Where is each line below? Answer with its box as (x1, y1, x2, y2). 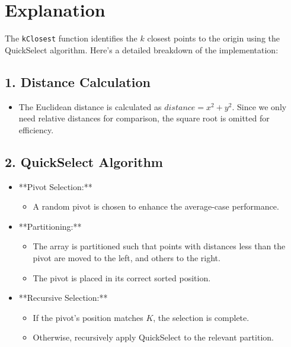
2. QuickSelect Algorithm (5, 152, 163, 171)
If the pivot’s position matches (33, 311, 143, 323)
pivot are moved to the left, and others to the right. (33, 251, 220, 264)
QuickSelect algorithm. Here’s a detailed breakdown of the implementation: (5, 43, 279, 56)
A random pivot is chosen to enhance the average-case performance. (33, 200, 279, 213)
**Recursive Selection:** (18, 291, 108, 304)
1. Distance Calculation (5, 72, 151, 91)
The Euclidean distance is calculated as (18, 100, 162, 113)
